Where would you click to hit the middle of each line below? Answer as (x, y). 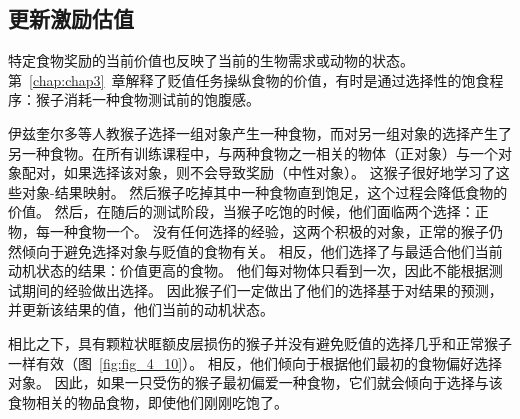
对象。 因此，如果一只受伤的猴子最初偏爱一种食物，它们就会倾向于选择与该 (255, 382)
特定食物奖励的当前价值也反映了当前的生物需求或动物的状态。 (211, 60)
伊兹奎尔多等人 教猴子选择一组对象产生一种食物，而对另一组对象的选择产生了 (260, 132)
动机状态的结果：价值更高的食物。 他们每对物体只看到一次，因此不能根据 (248, 270)
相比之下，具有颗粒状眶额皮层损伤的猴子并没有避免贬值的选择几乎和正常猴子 (260, 342)
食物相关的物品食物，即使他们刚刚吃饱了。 (148, 401)
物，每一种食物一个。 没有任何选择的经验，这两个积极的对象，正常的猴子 (248, 230)
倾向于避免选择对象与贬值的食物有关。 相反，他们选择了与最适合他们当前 (262, 250)
